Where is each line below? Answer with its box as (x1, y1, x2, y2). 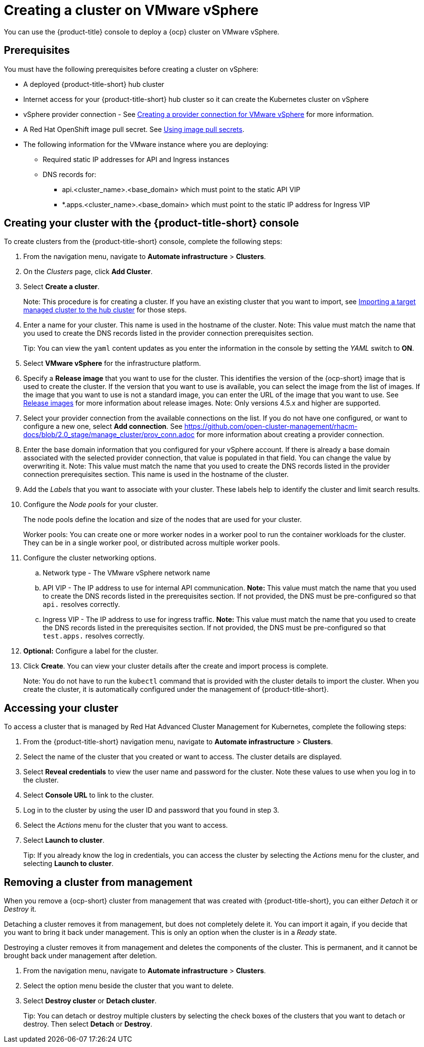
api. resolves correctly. (43, 600, 120, 609)
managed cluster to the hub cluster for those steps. (23, 306, 187, 314)
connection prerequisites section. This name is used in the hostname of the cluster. (23, 470, 289, 479)
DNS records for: (43, 170, 96, 179)
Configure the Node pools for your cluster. (23, 500, 158, 509)
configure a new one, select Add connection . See (23, 422, 183, 431)
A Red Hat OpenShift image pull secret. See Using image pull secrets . (23, 125, 245, 133)
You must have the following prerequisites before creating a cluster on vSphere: (4, 65, 259, 73)
